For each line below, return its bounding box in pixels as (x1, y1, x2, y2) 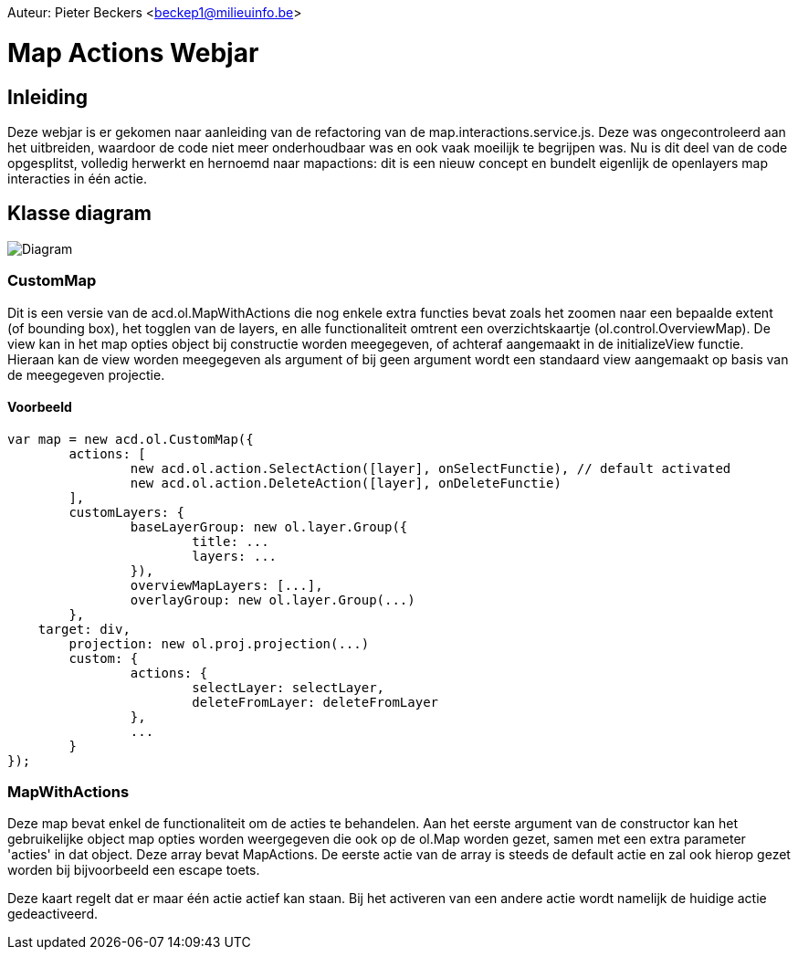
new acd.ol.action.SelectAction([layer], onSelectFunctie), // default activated (130, 460, 731, 476)
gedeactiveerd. (7, 906, 99, 922)
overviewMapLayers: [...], (130, 577, 323, 593)
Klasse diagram (7, 202, 152, 226)
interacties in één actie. (7, 170, 148, 186)
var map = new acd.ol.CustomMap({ (7, 431, 254, 447)
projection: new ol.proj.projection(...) (68, 636, 370, 651)
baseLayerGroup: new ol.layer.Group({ (130, 519, 408, 534)
